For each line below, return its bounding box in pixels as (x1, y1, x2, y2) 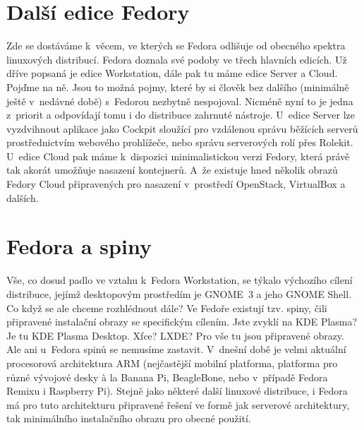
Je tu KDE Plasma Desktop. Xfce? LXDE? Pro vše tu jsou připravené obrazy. (6, 328, 344, 342)
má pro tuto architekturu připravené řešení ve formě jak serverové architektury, (6, 397, 350, 412)
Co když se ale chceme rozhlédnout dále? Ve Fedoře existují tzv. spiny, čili (6, 300, 327, 315)
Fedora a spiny (6, 232, 152, 261)
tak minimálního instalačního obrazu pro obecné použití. (6, 411, 251, 426)
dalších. (6, 190, 39, 205)
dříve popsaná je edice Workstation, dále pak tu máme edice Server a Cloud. (6, 66, 338, 80)
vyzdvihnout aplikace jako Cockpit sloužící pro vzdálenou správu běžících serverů (6, 121, 358, 136)
